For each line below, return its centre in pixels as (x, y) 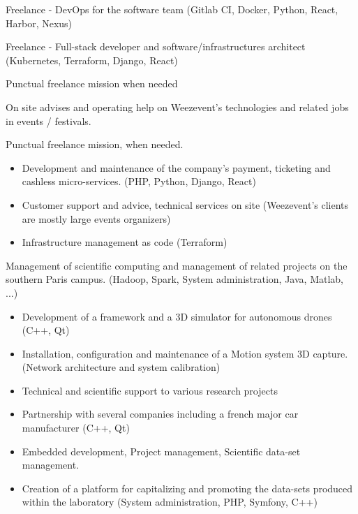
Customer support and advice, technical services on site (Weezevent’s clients (185, 204)
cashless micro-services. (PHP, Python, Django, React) (139, 181)
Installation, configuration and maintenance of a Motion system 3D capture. (185, 353)
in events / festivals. (49, 120)
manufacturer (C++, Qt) (76, 428)
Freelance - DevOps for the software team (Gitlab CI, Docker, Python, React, (172, 9)
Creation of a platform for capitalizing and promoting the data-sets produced (187, 488)
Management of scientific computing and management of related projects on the (177, 265)
